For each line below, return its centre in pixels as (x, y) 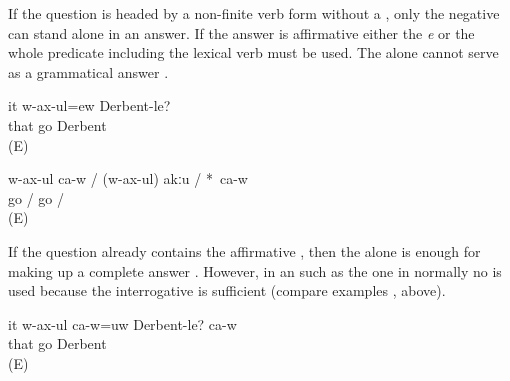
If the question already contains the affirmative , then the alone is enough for (244, 250)
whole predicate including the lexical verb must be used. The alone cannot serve (253, 52)
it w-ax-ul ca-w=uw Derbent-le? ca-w (122, 323)
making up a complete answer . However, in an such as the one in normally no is (255, 270)
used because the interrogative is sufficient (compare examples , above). (227, 290)
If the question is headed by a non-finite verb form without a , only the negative (254, 13)
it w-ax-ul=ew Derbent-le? (89, 105)
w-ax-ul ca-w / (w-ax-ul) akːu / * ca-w (128, 178)
